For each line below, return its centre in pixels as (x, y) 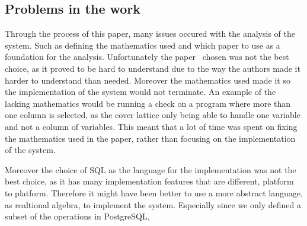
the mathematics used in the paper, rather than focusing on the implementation (150, 138)
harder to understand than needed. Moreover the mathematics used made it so (148, 80)
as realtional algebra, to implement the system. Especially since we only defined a (153, 204)
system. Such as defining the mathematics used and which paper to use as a (143, 45)
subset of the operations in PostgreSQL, (77, 216)
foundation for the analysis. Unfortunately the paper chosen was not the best (147, 57)
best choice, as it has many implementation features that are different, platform (149, 181)
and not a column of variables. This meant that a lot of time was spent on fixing (151, 126)
